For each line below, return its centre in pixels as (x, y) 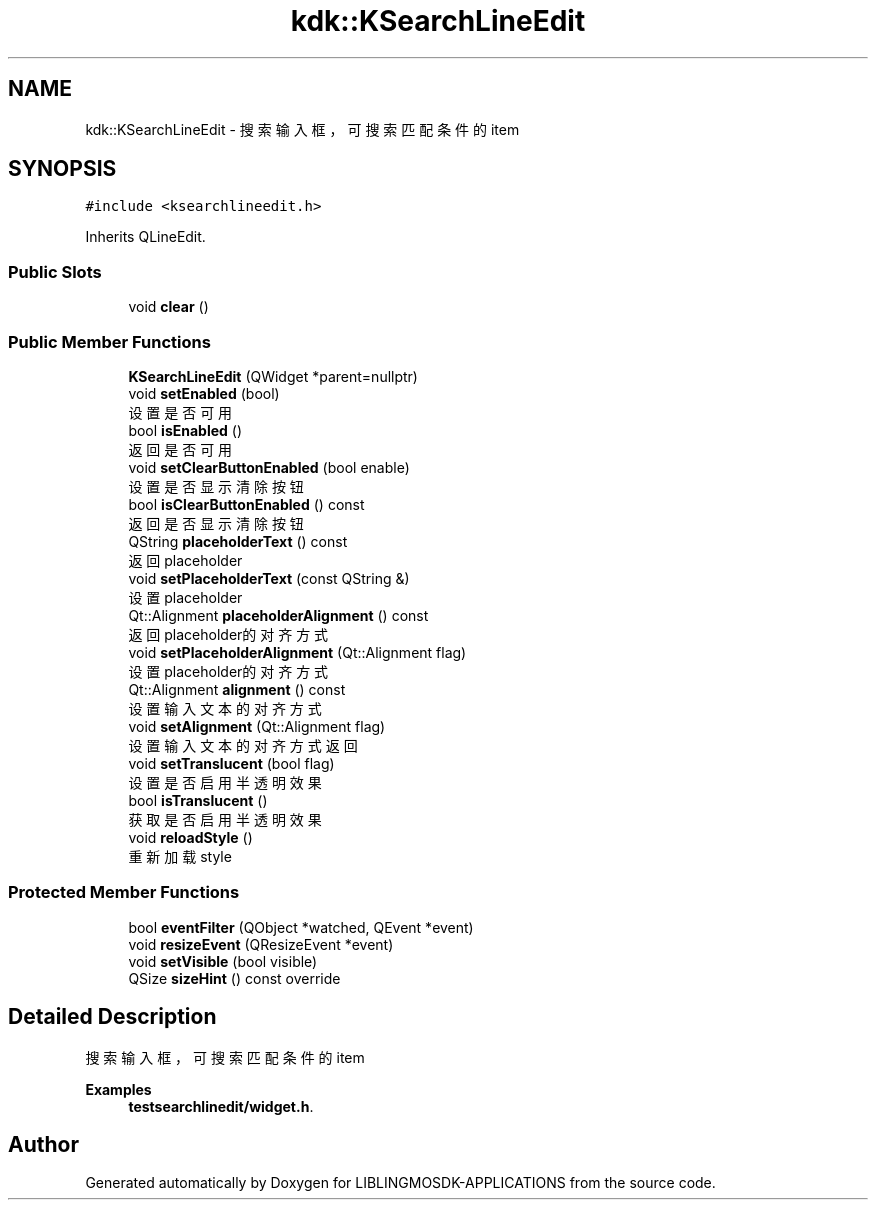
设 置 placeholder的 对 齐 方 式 (228, 671)
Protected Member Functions (124, 892)
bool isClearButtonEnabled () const (246, 504)
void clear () (168, 307)
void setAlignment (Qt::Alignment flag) (257, 726)
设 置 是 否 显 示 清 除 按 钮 (216, 486)
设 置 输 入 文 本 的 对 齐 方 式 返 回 (243, 745)
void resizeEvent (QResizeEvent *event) (261, 944)
